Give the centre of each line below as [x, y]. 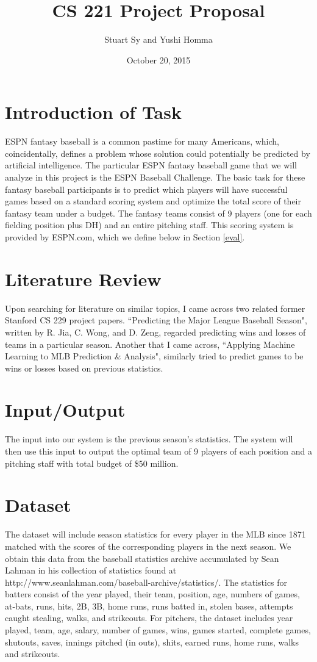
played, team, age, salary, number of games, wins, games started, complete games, [158, 630]
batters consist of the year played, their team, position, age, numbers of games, [152, 594]
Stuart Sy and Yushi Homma [158, 39]
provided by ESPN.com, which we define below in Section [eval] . [125, 237]
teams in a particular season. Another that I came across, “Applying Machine [150, 344]
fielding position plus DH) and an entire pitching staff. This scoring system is [149, 225]
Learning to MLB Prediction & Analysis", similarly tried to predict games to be [154, 356]
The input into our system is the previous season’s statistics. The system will [149, 439]
